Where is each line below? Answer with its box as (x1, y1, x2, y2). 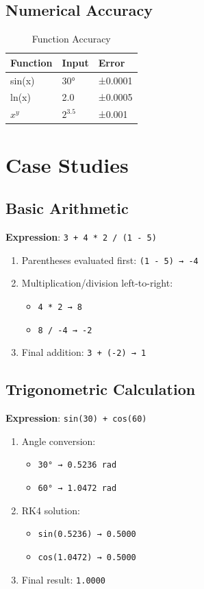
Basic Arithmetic (5, 197, 129, 219)
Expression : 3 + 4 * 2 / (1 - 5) (5, 230, 157, 243)
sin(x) (10, 73, 35, 87)
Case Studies (5, 150, 129, 178)
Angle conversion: (21, 433, 96, 448)
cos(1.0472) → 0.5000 (38, 552, 136, 562)
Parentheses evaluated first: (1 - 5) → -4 (21, 252, 199, 267)
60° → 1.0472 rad (38, 483, 117, 493)
